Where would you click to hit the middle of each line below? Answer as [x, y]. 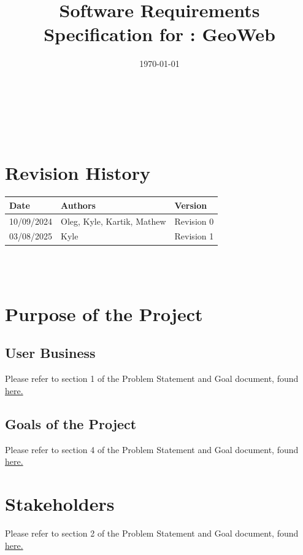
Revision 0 [194, 221]
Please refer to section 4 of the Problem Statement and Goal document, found [152, 449]
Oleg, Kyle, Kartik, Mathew [113, 221]
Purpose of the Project [104, 313]
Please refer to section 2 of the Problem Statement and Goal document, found [152, 533]
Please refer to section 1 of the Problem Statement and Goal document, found [152, 378]
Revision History [78, 173]
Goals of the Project [71, 423]
